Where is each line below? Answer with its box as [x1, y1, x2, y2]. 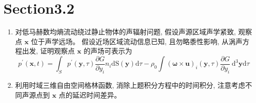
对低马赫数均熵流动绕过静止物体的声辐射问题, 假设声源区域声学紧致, [15, 26, 236, 37]
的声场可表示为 [84, 46, 132, 56]
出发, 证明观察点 [22, 46, 75, 56]
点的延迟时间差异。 [58, 89, 121, 100]
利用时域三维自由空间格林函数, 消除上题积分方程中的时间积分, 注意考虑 [15, 80, 245, 90]
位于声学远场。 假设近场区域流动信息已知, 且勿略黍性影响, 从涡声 [31, 36, 243, 46]
